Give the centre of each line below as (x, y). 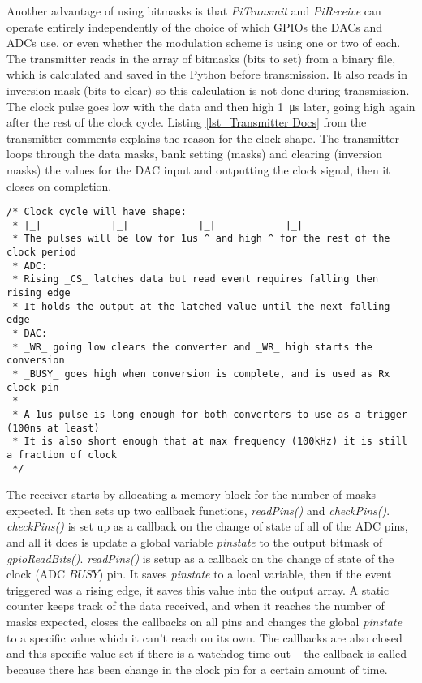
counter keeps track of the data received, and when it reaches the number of (196, 606)
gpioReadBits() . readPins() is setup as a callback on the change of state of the (200, 558)
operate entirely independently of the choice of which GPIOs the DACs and (195, 26)
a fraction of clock (62, 455)
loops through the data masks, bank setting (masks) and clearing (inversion (195, 154)
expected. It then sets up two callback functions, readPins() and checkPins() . (198, 510)
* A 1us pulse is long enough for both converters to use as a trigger (210, 414)
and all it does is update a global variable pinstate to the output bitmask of (195, 542)
